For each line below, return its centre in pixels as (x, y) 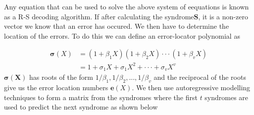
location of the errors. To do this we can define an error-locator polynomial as (122, 35)
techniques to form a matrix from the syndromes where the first (101, 97)
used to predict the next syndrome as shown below (81, 107)
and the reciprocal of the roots (200, 77)
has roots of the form (61, 77)
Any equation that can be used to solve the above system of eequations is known (127, 6)
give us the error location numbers (56, 87)
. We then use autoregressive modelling (191, 87)
